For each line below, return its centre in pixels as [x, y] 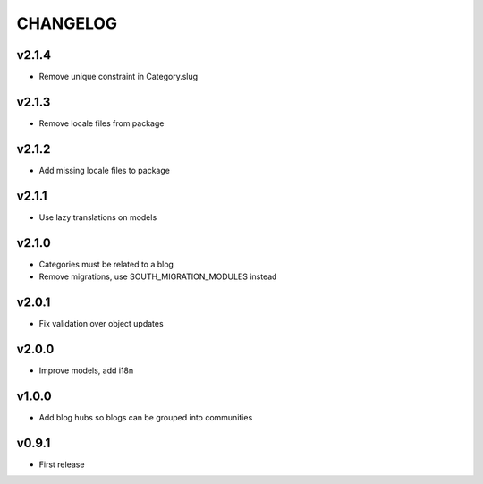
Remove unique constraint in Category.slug [119, 77]
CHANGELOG [67, 23]
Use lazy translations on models [98, 217]
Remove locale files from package [102, 123]
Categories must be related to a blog [106, 264]
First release [62, 464]
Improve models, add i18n [86, 370]
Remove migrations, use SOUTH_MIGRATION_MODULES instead [158, 276]
